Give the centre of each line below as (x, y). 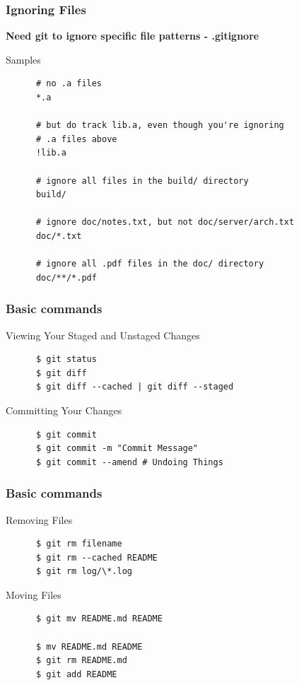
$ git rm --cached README (96, 557)
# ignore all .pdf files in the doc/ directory (150, 264)
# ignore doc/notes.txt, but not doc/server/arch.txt (165, 222)
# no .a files (69, 84)
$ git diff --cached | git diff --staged (135, 387)
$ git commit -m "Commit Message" (117, 449)
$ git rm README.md (81, 661)
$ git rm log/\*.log (84, 572)
